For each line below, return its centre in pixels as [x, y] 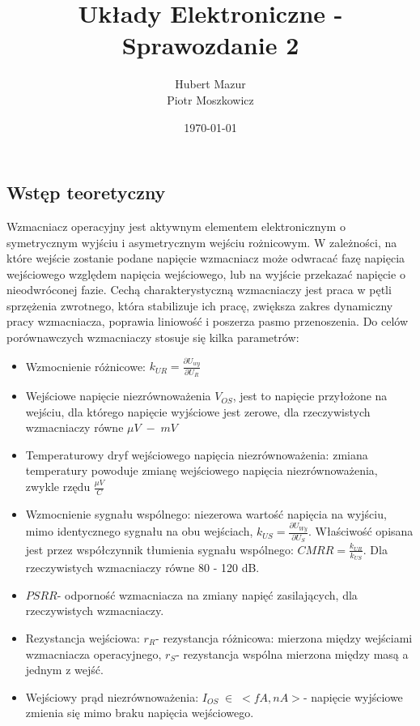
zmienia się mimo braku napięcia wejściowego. [140, 713]
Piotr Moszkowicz [210, 99]
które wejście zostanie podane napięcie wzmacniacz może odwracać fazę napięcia [206, 258]
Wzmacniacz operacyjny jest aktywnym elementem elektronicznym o [176, 226]
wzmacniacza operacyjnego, [93, 653]
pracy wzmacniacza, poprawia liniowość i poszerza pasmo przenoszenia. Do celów [208, 321]
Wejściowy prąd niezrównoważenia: [112, 696]
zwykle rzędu [58, 487]
